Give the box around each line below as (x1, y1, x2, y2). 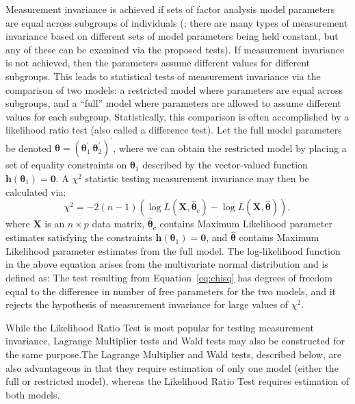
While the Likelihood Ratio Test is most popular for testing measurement (5, 320, 314, 334)
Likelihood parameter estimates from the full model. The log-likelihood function (5, 243, 341, 257)
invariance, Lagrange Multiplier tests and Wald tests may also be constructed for (5, 333, 345, 348)
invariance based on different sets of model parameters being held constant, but (5, 29, 339, 43)
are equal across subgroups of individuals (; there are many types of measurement (5, 15, 348, 29)
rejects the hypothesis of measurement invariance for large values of (5, 297, 289, 312)
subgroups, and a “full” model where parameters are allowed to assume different (5, 96, 341, 110)
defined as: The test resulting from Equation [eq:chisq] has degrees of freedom (5, 270, 332, 285)
